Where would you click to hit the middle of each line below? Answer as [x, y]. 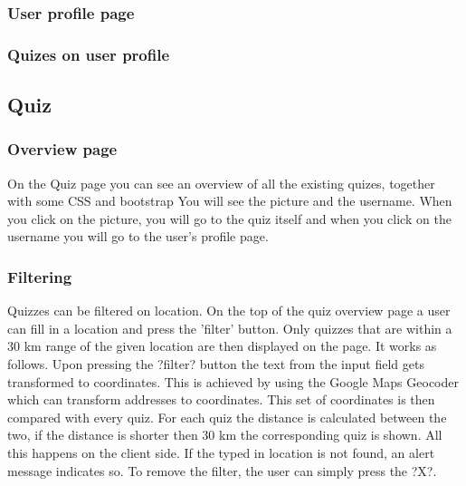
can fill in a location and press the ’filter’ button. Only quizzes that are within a [230, 328]
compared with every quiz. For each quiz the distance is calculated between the [227, 417]
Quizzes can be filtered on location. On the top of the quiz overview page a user [229, 311]
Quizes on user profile [89, 54]
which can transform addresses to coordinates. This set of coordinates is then [221, 399]
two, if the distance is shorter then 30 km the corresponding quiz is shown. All [225, 435]
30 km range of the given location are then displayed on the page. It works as [222, 346]
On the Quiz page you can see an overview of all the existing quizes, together [221, 183]
